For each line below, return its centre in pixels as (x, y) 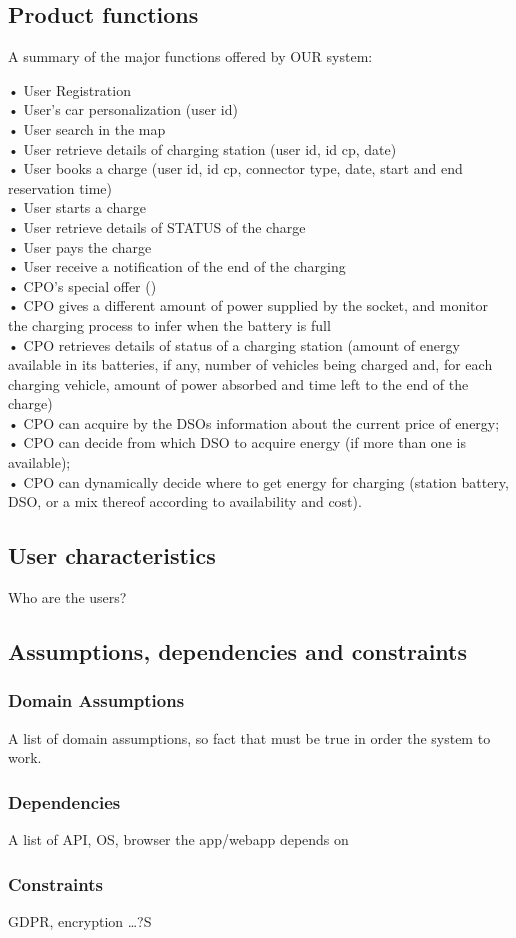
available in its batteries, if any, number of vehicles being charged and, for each (250, 364)
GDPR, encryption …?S (80, 920)
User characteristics (112, 555)
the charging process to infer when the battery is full (169, 324)
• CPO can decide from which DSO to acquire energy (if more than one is (237, 442)
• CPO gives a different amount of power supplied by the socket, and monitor (248, 305)
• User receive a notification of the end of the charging (177, 266)
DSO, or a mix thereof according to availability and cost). (185, 501)
